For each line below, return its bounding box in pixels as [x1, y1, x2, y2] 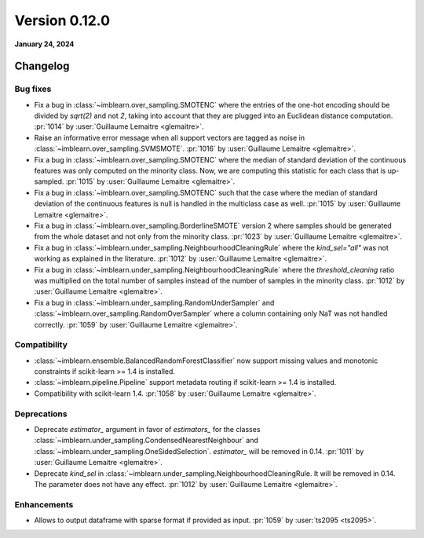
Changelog [14, 60, 70, 73]
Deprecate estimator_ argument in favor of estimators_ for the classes [34, 424, 261, 434]
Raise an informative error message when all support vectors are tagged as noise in [34, 133, 305, 142]
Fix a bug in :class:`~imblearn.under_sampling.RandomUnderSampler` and [34, 298, 275, 307]
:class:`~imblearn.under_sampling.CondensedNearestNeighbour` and [34, 436, 259, 445]
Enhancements [14, 499, 74, 510]
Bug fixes [14, 83, 52, 94]
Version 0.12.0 [14, 12, 110, 29]
